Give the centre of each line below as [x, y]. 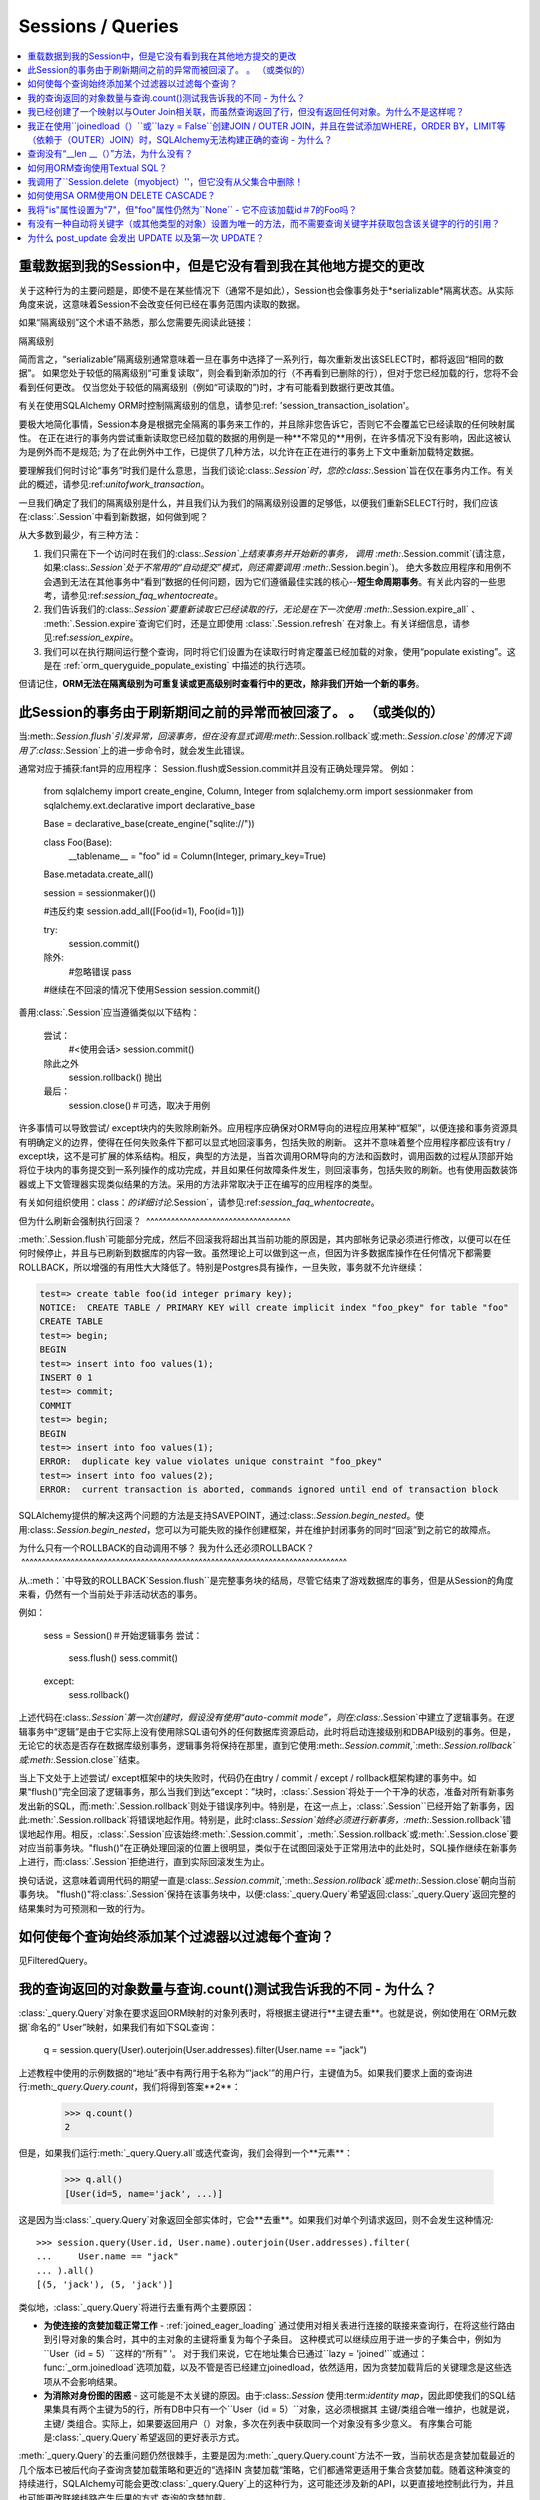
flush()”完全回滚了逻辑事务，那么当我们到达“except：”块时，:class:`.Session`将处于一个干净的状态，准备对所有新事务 [273, 1792]
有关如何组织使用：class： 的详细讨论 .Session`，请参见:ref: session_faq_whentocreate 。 [199, 1202]
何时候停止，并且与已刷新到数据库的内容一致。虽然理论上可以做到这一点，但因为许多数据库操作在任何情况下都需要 [255, 1253]
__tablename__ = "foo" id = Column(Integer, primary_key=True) [197, 856]
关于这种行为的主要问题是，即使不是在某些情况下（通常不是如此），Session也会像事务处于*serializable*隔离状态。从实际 [266, 290]
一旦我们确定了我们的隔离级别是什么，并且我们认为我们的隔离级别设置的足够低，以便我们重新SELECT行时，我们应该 [258, 502]
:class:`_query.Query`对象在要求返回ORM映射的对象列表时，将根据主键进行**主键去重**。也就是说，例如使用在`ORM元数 [267, 2013]
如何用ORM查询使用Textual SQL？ [97, 167]
